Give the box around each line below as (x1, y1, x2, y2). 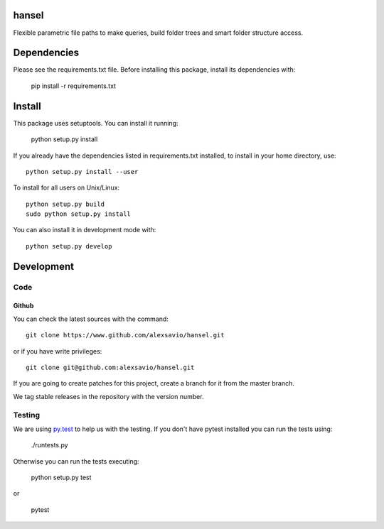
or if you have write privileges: (13, 347, 102, 355)
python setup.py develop (26, 242, 112, 250)
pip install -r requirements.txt (31, 82, 117, 90)
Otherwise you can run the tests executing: (13, 457, 139, 465)
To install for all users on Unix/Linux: (13, 183, 120, 192)
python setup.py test (31, 473, 92, 482)
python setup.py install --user (26, 168, 139, 175)
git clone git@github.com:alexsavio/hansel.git (26, 363, 195, 371)
